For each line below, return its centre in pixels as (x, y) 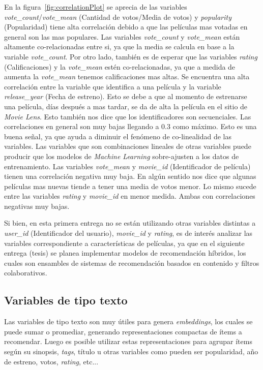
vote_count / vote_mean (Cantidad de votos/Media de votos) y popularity (118, 17)
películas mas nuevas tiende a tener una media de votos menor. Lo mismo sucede (130, 186)
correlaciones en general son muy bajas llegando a (82, 126)
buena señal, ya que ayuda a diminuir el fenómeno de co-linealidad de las (118, 136)
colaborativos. (26, 273)
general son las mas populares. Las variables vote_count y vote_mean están (122, 36)
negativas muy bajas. (37, 206)
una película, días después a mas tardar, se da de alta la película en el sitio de (126, 106)
